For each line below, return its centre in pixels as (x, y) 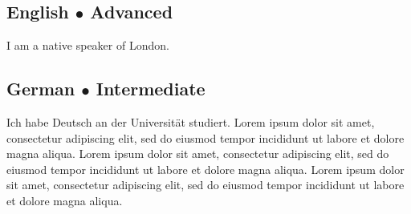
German (41, 89)
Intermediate (151, 89)
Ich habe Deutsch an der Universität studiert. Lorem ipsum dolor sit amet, (191, 122)
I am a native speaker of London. (88, 45)
